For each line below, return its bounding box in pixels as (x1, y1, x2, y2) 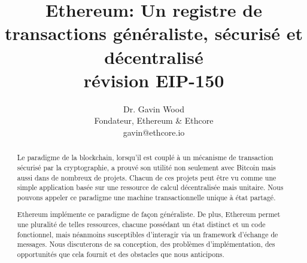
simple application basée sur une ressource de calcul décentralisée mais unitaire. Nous (17, 182, 284, 192)
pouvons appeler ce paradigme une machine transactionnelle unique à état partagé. (17, 192, 276, 202)
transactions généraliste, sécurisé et (4, 21, 303, 45)
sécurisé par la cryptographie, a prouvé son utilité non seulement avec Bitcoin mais (17, 162, 276, 172)
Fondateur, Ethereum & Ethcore (94, 114, 214, 127)
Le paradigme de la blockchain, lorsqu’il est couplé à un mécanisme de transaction (17, 152, 273, 163)
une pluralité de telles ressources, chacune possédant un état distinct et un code (17, 219, 266, 230)
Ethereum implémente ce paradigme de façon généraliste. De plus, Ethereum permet (17, 209, 281, 219)
